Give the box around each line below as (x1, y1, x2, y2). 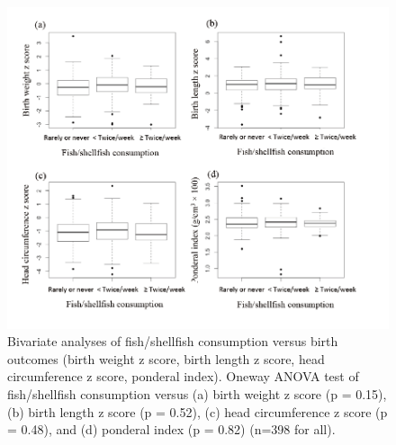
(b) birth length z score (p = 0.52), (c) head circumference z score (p (7, 402, 388, 421)
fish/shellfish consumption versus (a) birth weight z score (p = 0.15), (7, 384, 387, 403)
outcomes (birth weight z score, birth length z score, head (7, 349, 325, 368)
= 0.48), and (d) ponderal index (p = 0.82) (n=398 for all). (7, 420, 336, 439)
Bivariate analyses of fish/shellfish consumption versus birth (7, 332, 338, 351)
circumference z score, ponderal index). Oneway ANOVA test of (7, 367, 359, 386)
